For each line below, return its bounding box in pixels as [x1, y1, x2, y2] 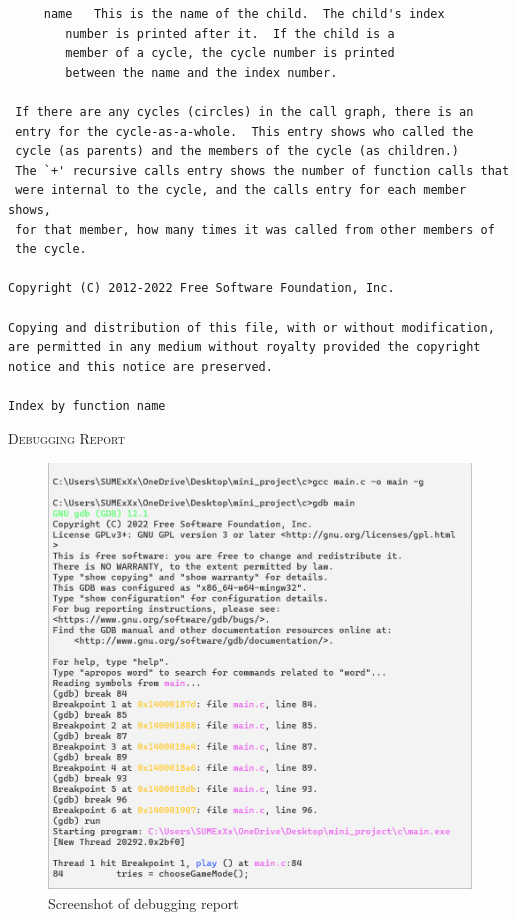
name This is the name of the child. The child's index [43, 7, 445, 21]
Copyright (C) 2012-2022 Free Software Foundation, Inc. [8, 281, 395, 296]
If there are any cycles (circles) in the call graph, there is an [15, 104, 474, 119]
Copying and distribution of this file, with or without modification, [8, 320, 495, 335]
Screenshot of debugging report [48, 892, 239, 913]
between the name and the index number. [65, 65, 338, 80]
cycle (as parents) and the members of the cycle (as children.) [15, 144, 460, 159]
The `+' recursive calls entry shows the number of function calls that [15, 163, 510, 178]
